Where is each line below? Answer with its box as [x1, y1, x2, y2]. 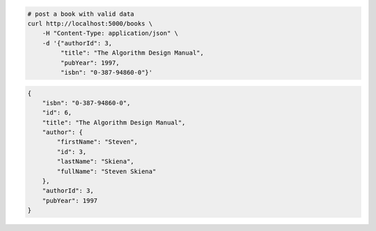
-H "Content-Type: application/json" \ [42, 29, 179, 38]
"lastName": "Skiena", [56, 158, 135, 165]
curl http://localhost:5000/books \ [27, 20, 153, 27]
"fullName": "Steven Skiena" [56, 167, 157, 175]
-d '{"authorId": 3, [42, 39, 113, 47]
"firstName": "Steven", [56, 138, 139, 146]
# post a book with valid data [27, 10, 135, 17]
